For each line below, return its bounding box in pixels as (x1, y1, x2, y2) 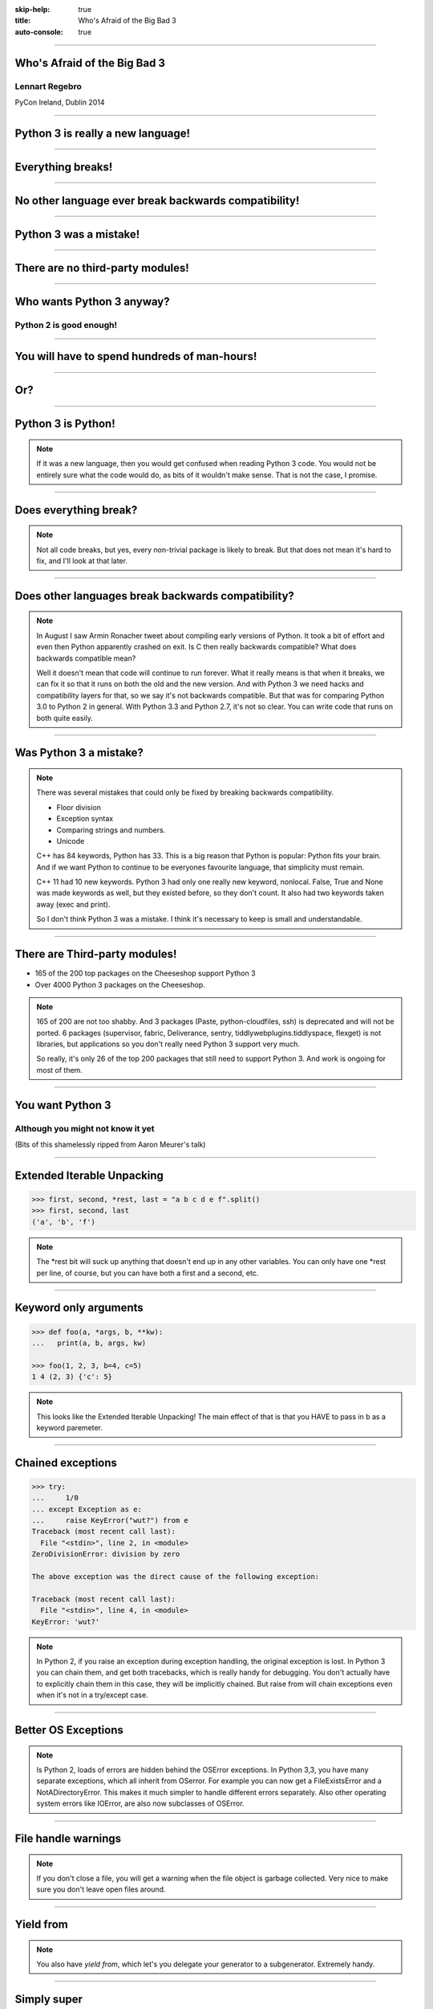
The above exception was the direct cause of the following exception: (31, 1572, 320, 1581)
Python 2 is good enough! (14, 319, 118, 330)
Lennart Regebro (14, 80, 82, 92)
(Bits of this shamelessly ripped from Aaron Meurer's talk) (14, 1140, 206, 1149)
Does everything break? (14, 503, 138, 517)
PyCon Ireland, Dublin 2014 (14, 97, 105, 107)
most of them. (36, 1065, 83, 1074)
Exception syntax (56, 814, 114, 824)
